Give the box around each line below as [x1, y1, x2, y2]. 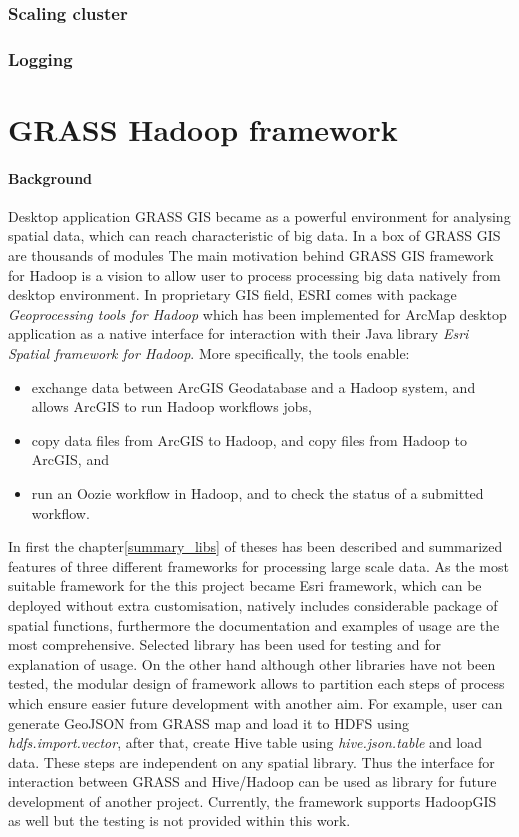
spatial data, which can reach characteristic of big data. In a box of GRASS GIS [8, 225, 501, 246]
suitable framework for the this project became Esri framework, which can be [8, 575, 482, 596]
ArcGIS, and [31, 449, 109, 470]
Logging [8, 46, 73, 71]
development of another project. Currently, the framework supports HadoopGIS [8, 790, 497, 811]
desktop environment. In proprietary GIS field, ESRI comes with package [8, 284, 457, 305]
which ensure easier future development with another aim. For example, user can [8, 692, 503, 713]
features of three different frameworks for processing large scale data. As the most [8, 555, 509, 576]
